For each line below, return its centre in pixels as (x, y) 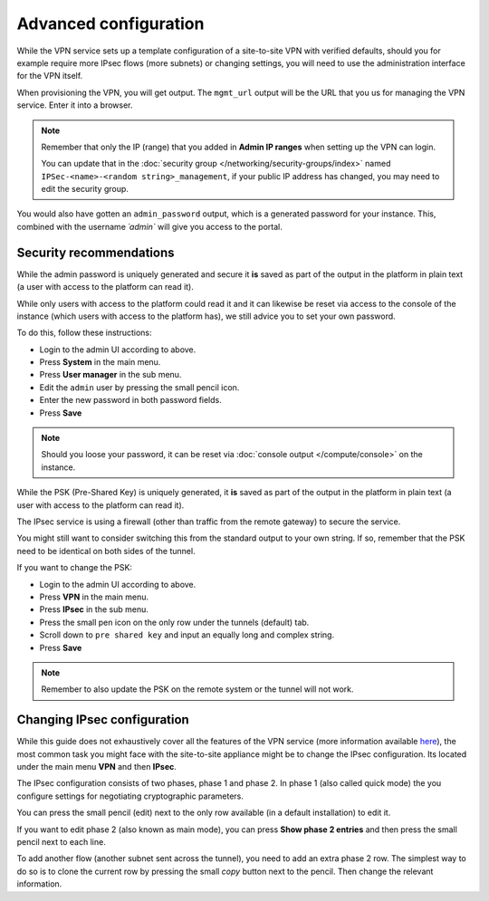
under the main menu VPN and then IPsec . (96, 766)
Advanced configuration (110, 24)
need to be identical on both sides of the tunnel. (106, 551)
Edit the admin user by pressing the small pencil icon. (139, 387)
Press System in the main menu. (100, 362)
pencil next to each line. (61, 841)
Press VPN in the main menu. (94, 597)
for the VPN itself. (50, 76)
